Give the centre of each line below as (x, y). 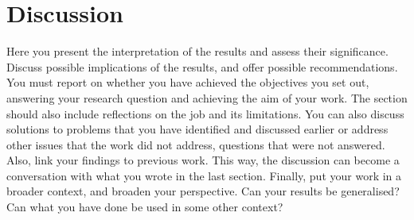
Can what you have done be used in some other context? (145, 207)
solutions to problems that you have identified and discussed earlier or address (197, 129)
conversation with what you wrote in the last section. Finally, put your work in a (204, 175)
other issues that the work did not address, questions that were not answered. (196, 144)
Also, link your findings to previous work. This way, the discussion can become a (203, 160)
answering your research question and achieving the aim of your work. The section (207, 97)
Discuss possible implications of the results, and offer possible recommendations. (202, 66)
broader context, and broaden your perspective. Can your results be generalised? (203, 191)
